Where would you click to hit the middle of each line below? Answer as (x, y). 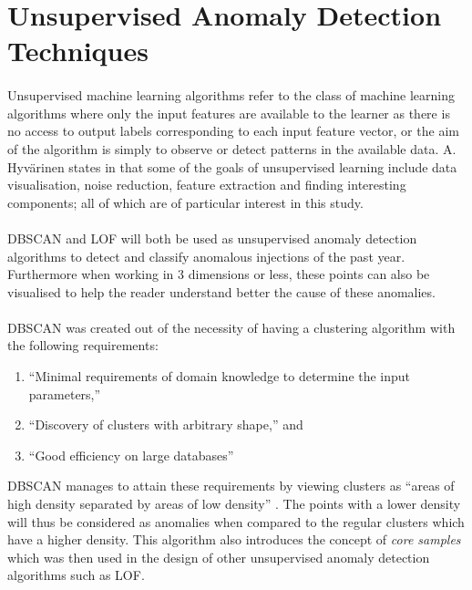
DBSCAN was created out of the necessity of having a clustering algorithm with (231, 327)
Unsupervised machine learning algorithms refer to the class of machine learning (231, 95)
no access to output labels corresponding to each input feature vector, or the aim (233, 131)
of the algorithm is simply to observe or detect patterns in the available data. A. (232, 148)
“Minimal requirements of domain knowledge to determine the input (220, 376)
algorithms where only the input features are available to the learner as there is (229, 113)
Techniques (78, 51)
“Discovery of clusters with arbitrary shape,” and (166, 424)
